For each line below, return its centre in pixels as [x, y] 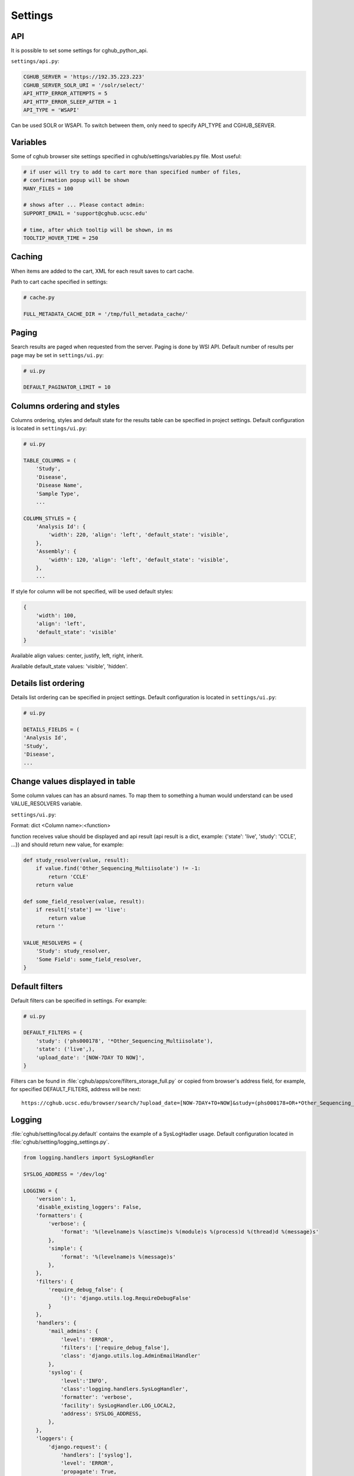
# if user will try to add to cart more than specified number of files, [132, 172]
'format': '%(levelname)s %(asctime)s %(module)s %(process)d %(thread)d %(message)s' [190, 1232]
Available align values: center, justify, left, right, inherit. [77, 655]
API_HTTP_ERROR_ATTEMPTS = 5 [65, 94]
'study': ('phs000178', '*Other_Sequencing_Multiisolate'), [124, 1041]
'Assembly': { [56, 551]
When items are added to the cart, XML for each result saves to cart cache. [102, 271]
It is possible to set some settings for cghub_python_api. [79, 51]
